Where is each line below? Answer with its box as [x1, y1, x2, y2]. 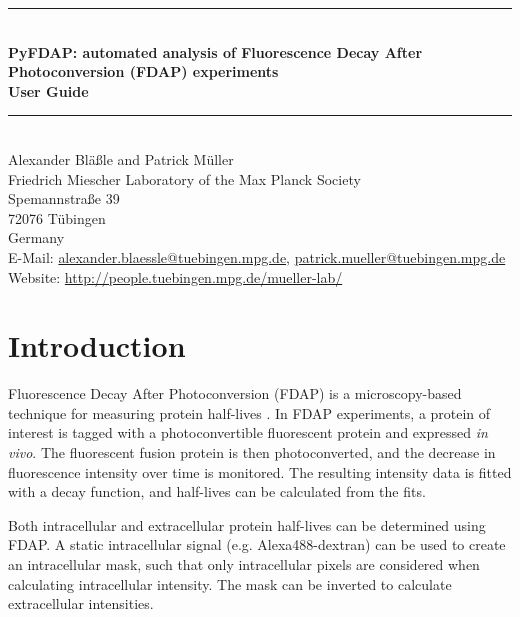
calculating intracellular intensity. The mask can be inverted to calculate [8, 573, 452, 594]
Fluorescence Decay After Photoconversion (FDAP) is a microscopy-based [8, 383, 462, 404]
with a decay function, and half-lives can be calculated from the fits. [8, 481, 426, 502]
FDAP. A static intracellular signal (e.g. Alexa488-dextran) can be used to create [8, 534, 506, 555]
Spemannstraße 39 [8, 188, 120, 209]
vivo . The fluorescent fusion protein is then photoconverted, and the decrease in [8, 442, 496, 463]
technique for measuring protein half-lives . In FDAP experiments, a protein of [8, 402, 491, 423]
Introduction [8, 325, 186, 366]
